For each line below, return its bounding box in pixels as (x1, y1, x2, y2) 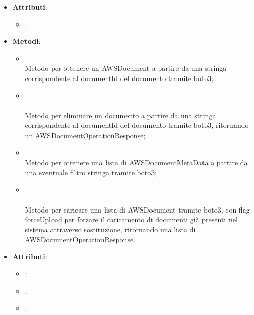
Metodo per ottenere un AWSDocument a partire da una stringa (24, 63, 227, 73)
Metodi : (12, 36, 41, 46)
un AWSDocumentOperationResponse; (24, 129, 146, 140)
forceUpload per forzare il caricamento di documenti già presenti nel (24, 214, 238, 225)
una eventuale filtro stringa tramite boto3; (24, 167, 157, 177)
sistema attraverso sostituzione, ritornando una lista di (24, 224, 196, 234)
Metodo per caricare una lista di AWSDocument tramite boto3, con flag (24, 204, 250, 215)
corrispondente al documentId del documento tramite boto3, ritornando (24, 120, 249, 130)
